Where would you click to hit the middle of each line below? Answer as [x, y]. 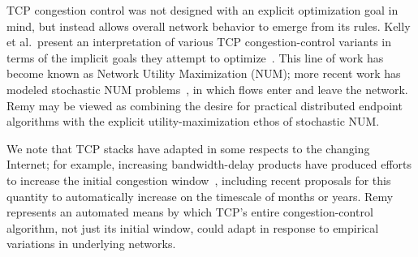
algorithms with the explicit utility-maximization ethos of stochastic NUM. [193, 121]
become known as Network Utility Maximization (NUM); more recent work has [204, 73]
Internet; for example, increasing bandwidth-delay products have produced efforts [209, 164]
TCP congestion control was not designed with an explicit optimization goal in [203, 10]
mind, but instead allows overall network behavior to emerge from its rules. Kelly [209, 26]
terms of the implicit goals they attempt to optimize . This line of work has [195, 57]
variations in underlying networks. [91, 244]
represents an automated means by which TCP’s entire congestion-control [190, 212]
